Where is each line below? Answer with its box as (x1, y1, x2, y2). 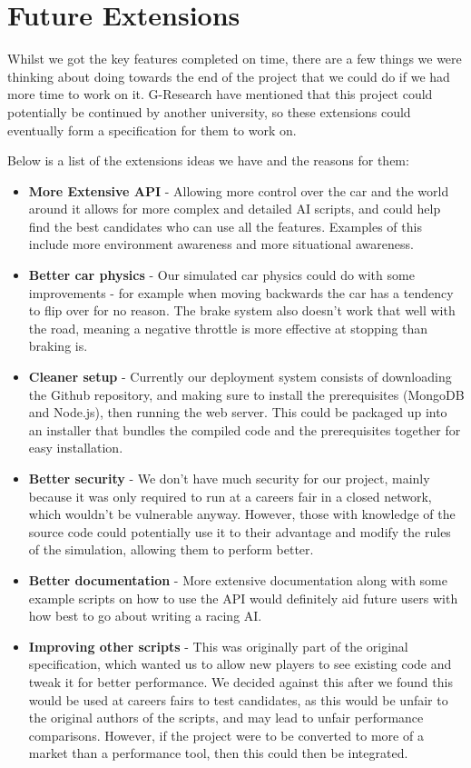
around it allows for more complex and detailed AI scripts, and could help (28, 199, 441, 218)
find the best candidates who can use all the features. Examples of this (28, 216, 422, 235)
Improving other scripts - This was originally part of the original (28, 636, 408, 655)
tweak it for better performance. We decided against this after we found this (28, 672, 453, 691)
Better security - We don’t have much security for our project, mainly (28, 469, 430, 487)
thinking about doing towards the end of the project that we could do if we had (7, 66, 450, 85)
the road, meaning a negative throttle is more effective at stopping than (28, 318, 428, 337)
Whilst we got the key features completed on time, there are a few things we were (7, 49, 462, 68)
